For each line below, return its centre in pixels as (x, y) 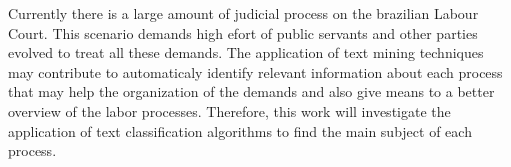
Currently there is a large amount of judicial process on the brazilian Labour (243, 13)
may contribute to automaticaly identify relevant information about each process (255, 71)
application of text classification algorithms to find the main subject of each (240, 130)
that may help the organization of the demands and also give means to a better (251, 91)
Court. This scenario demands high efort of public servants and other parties (243, 32)
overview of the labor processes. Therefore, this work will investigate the (229, 110)
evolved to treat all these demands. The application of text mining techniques (246, 52)
